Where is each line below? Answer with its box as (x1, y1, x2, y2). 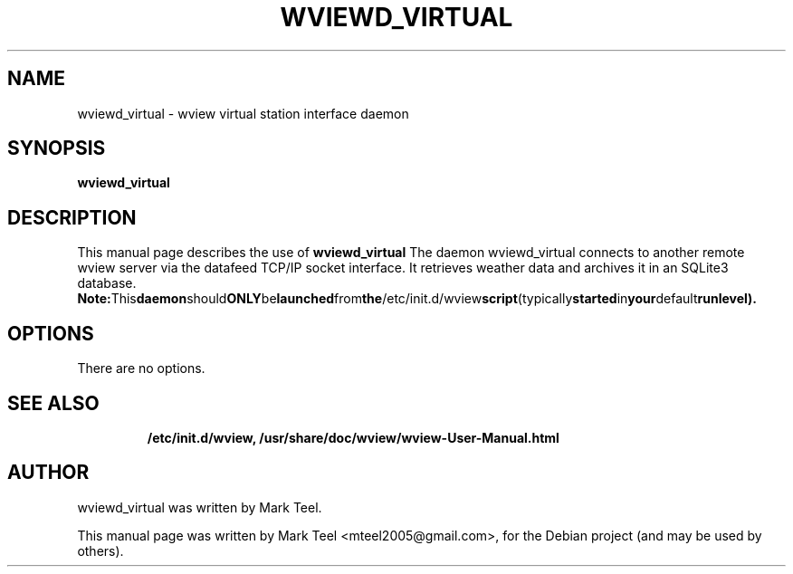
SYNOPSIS (7, 137, 106, 160)
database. (77, 275, 137, 292)
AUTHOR (7, 461, 90, 484)
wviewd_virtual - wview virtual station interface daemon (77, 105, 409, 121)
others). (77, 542, 124, 559)
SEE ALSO (7, 391, 100, 415)
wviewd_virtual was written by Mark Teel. (77, 499, 322, 515)
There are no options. (77, 360, 205, 377)
